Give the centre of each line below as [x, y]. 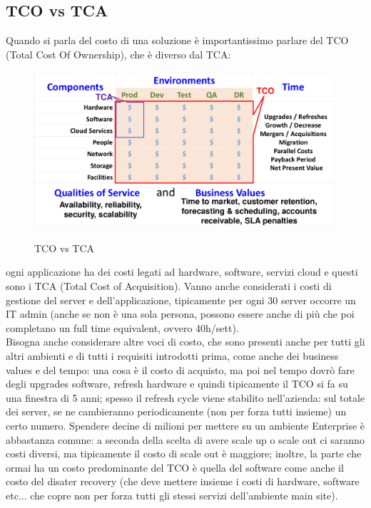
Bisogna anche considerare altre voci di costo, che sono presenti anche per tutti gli [185, 342]
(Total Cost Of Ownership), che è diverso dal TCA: [118, 54]
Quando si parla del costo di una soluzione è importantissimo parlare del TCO [177, 40]
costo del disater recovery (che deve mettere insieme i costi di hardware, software [183, 481]
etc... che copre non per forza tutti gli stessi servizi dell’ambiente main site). [172, 495]
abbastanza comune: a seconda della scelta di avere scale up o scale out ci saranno [185, 439]
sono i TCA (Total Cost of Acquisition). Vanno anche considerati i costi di [169, 286]
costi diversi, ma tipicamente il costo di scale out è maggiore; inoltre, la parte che [184, 453]
